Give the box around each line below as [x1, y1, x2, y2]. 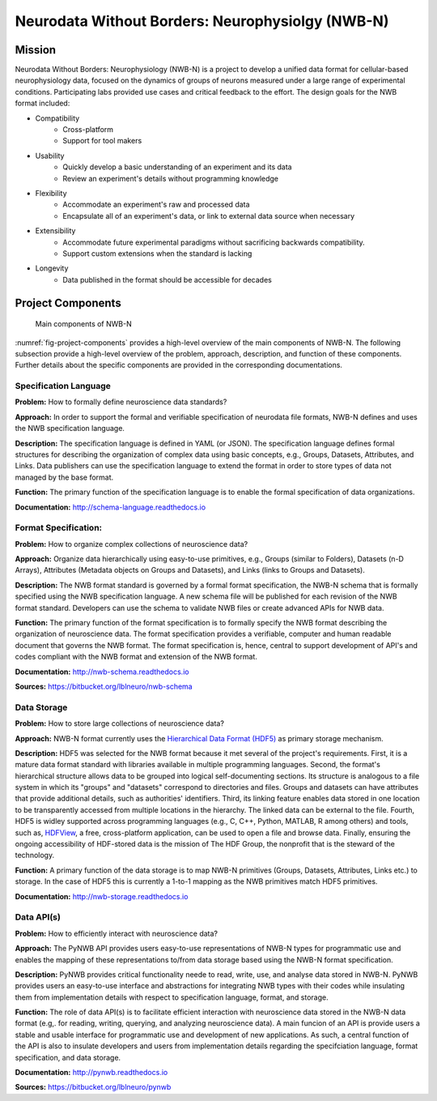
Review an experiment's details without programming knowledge [62, 173, 279, 183]
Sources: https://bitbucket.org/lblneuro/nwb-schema [15, 681, 193, 691]
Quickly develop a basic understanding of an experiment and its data [62, 162, 292, 172]
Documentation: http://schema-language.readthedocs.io [15, 502, 206, 512]
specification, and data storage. [15, 1052, 121, 1062]
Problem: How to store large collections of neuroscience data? [15, 719, 224, 728]
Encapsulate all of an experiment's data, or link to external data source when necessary [62, 211, 355, 220]
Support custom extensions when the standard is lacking [62, 248, 252, 258]
